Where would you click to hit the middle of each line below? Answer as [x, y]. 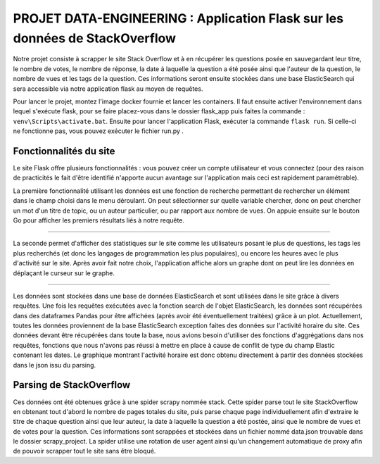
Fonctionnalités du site [64, 151]
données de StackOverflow [94, 38]
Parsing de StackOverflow [72, 385]
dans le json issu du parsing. [55, 365]
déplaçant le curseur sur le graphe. [64, 273]
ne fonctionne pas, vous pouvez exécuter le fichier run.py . [99, 131]
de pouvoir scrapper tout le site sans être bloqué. [84, 451]
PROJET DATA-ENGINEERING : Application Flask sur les [178, 18]
